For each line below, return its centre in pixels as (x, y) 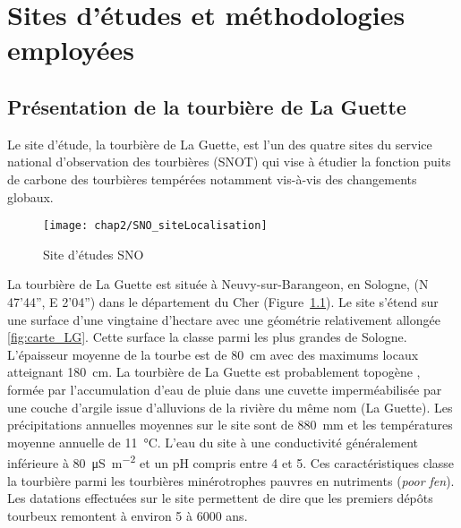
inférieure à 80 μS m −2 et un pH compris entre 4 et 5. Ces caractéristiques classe (231, 461)
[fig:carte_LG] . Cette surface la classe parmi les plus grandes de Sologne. (207, 337)
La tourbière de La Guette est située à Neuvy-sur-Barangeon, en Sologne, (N (218, 284)
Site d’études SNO (94, 254)
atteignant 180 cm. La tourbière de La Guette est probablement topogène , (214, 372)
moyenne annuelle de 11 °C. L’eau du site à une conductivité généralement (213, 442)
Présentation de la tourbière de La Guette (207, 106)
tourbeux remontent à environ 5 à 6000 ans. (128, 515)
